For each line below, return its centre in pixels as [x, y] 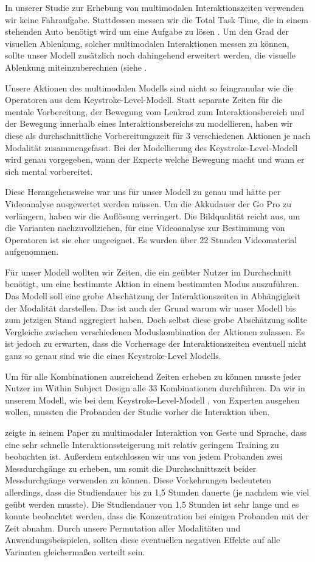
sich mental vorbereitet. [49, 171]
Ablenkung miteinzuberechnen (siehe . [76, 67]
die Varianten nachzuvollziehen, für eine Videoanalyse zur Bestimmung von [145, 228]
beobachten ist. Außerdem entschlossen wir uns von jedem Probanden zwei [144, 456]
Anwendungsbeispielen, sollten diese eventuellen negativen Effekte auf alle [143, 540]
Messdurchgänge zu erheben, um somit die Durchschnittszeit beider [131, 468]
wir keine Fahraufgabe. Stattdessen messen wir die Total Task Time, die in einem [157, 19]
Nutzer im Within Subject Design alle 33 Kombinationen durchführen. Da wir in [155, 388]
